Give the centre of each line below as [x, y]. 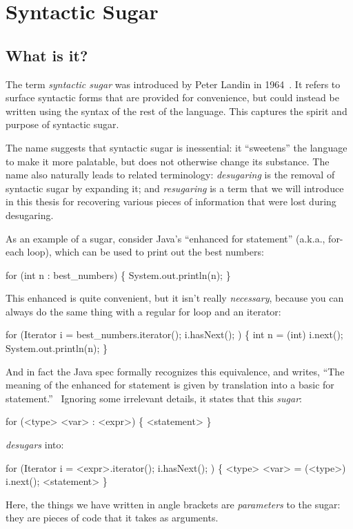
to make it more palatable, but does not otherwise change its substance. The [168, 161]
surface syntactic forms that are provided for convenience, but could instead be [172, 97]
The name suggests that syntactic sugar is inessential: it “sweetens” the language [176, 147]
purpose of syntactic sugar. [62, 124]
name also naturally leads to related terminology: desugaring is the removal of [170, 175]
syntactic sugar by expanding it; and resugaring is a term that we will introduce [175, 188]
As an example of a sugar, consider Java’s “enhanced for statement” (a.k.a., [165, 238]
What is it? [47, 55]
